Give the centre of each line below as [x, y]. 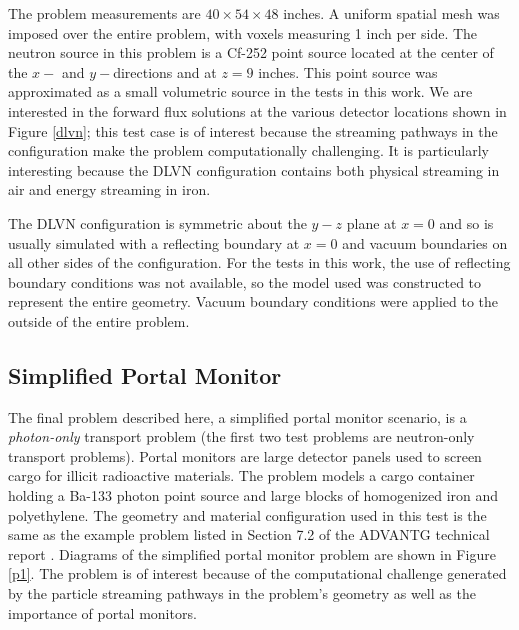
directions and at [165, 71]
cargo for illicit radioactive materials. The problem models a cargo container [241, 475]
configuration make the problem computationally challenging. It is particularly [248, 150]
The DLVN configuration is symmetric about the [157, 222]
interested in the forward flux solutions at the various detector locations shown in [257, 110]
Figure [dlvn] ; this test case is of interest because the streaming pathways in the [253, 130]
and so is [466, 222]
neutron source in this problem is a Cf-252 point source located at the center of [251, 52]
